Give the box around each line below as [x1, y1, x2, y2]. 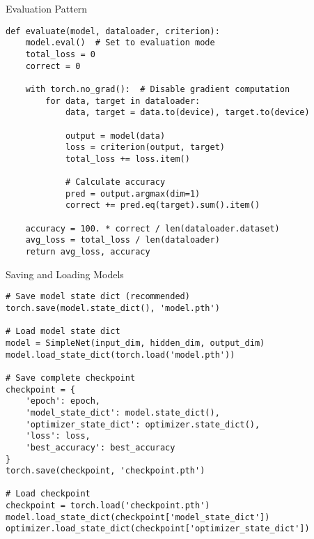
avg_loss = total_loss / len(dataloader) [25, 235, 220, 245]
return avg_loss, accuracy [25, 247, 150, 257]
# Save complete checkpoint [6, 372, 136, 383]
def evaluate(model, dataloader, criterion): [6, 26, 220, 36]
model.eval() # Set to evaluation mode [25, 38, 215, 48]
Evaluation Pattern [6, 1, 88, 15]
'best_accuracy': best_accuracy [25, 442, 175, 453]
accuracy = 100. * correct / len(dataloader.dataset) [25, 223, 280, 234]
